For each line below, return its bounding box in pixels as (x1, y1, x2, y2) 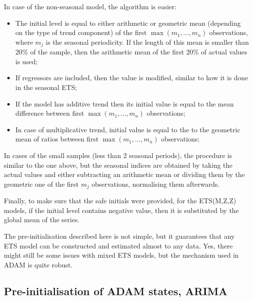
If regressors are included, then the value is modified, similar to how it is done (15, 72, 248, 83)
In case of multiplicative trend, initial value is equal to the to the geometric (15, 124, 240, 134)
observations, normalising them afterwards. (91, 178, 220, 189)
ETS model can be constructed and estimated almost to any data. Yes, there (4, 240, 233, 250)
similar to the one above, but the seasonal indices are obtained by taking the (4, 159, 233, 170)
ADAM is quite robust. (4, 259, 73, 269)
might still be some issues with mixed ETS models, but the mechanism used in (4, 250, 239, 260)
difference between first (15, 108, 84, 118)
